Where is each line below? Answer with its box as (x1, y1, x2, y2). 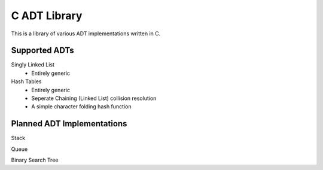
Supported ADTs (11, 45, 74, 56)
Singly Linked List (11, 61, 55, 68)
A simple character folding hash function (31, 103, 132, 110)
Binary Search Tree (11, 156, 59, 164)
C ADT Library (11, 9, 83, 22)
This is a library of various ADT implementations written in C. (11, 30, 161, 37)
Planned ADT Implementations (11, 119, 127, 129)
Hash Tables (11, 78, 42, 85)
